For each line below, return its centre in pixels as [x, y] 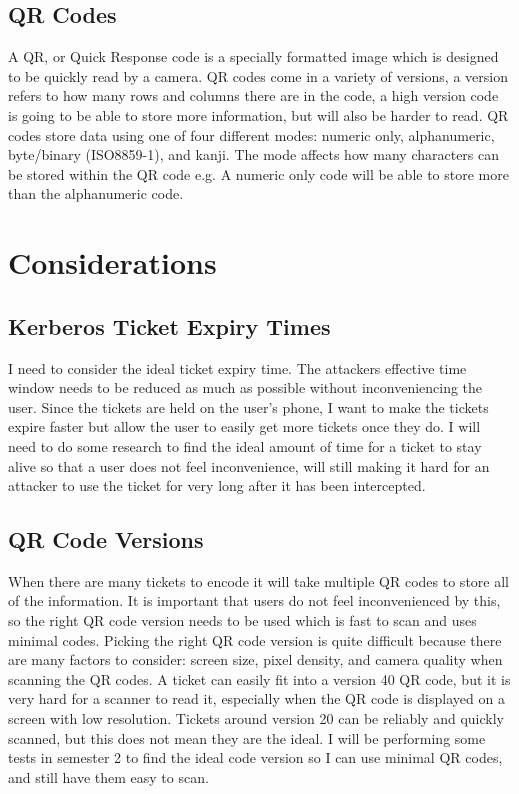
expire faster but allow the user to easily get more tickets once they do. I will [244, 426]
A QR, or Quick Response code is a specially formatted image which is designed [253, 56]
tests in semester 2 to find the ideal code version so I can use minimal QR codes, [255, 757]
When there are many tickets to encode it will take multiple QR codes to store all [258, 580]
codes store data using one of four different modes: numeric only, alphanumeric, [251, 134]
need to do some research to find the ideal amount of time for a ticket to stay [245, 445]
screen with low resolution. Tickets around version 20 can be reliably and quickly [256, 718]
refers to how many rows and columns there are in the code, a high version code [253, 95]
